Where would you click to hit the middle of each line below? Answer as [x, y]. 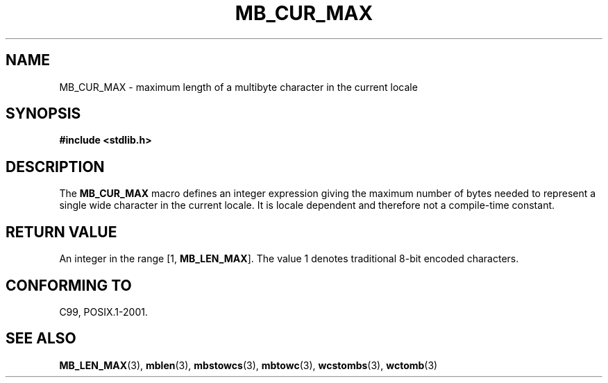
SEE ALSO [41, 339]
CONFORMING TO [69, 285]
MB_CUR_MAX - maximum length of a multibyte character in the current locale [238, 87]
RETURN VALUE [61, 232]
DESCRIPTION [55, 167]
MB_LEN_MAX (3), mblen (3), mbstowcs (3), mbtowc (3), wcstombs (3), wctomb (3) [248, 365]
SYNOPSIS [43, 114]
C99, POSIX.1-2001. [103, 312]
